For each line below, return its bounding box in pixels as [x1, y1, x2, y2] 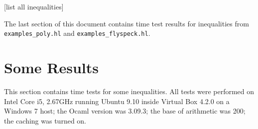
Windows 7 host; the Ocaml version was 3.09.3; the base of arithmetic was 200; [4, 106, 246, 116]
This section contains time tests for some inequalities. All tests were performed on [4, 86, 255, 96]
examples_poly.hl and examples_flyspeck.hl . [4, 28, 150, 38]
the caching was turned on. [4, 115, 87, 126]
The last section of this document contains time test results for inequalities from [4, 18, 249, 28]
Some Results [4, 57, 99, 78]
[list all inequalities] [4, 1, 64, 11]
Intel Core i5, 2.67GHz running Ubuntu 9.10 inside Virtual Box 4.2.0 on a [4, 96, 230, 106]
